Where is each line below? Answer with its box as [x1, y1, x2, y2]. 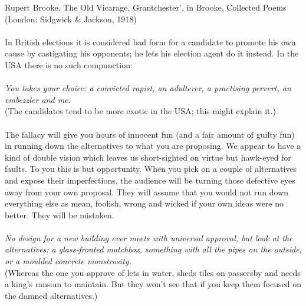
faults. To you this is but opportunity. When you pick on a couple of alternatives [5, 162, 297, 175]
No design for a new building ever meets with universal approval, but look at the [5, 231, 293, 244]
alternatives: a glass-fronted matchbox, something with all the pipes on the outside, [5, 243, 302, 255]
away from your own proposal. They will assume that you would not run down [5, 185, 289, 198]
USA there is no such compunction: [5, 58, 133, 71]
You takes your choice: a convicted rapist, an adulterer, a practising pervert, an [5, 82, 291, 94]
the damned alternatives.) [5, 289, 98, 301]
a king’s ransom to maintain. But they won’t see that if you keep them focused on [5, 278, 301, 290]
